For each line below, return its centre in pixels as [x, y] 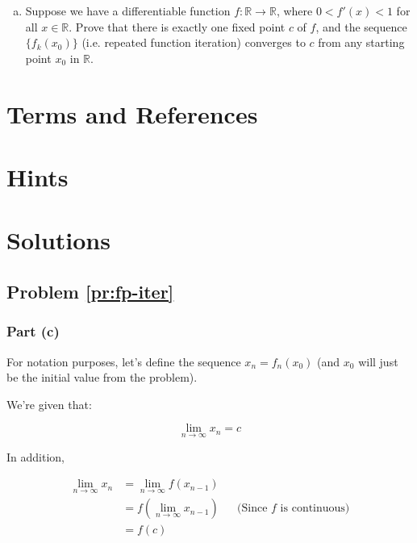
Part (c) [33, 331]
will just [378, 361]
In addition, [35, 456]
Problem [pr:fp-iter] [90, 291]
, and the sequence [361, 26]
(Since [252, 509]
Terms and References [132, 113]
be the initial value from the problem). [102, 377]
